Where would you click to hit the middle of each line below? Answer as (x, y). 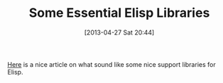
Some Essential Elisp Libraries (119, 13)
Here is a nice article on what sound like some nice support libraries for (111, 64)
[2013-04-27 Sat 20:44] (119, 32)
